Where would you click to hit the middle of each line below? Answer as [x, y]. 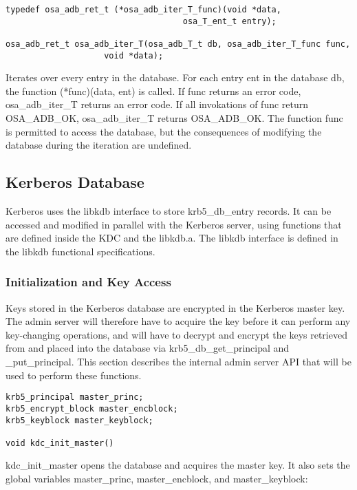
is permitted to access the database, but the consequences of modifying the [164, 131]
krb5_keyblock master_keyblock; [79, 420]
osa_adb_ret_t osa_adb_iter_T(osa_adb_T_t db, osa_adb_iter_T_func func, [178, 44]
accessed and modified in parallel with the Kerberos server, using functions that [174, 224]
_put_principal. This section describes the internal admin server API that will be [178, 362]
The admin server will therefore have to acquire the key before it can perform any [178, 321]
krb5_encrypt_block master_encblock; [92, 408]
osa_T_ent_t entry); [229, 21]
